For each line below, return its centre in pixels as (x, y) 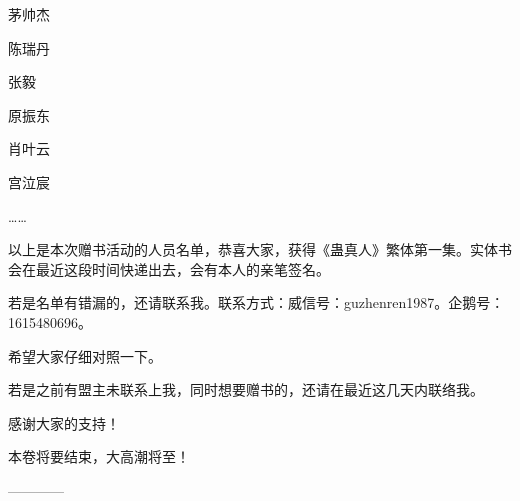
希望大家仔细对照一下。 (85, 355)
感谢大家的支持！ (64, 422)
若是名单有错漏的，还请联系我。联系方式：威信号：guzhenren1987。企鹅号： (256, 302)
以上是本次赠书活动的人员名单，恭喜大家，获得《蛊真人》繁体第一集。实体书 (260, 249)
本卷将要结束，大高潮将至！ (99, 456)
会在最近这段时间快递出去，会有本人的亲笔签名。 (169, 268)
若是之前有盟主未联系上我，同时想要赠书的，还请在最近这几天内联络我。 (246, 389)
